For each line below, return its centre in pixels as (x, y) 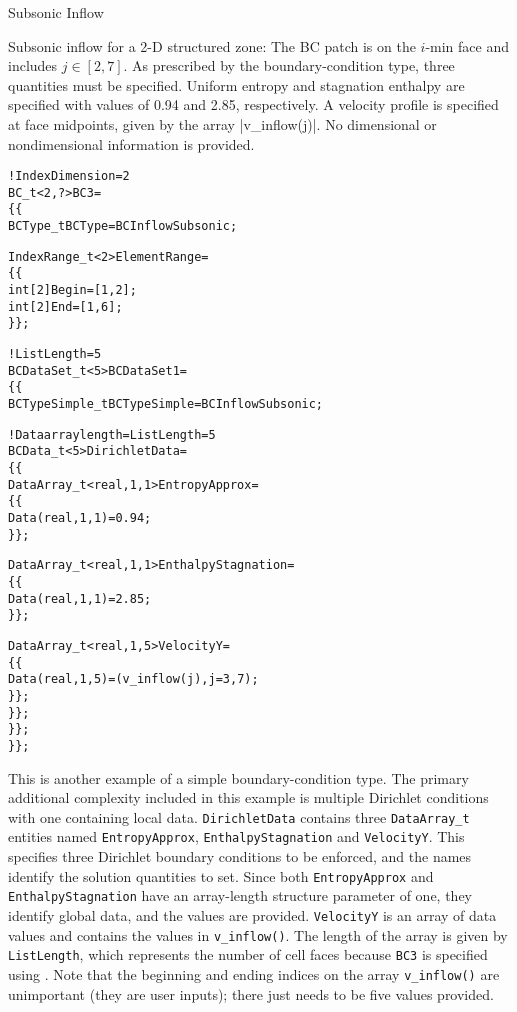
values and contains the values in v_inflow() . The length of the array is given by (258, 934)
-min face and (467, 45)
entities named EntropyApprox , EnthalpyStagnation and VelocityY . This (236, 836)
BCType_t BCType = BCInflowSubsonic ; (123, 226)
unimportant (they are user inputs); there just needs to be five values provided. (251, 993)
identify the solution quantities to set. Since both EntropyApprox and (221, 875)
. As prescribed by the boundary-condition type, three (289, 65)
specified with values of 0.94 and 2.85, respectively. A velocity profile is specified (253, 104)
